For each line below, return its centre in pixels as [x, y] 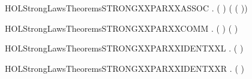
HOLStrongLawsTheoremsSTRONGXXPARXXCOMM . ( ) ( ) [121, 28]
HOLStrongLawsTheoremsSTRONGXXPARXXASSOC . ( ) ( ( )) [126, 8]
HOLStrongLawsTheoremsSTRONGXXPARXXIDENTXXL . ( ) [124, 48]
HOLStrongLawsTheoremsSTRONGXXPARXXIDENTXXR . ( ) [124, 68]
